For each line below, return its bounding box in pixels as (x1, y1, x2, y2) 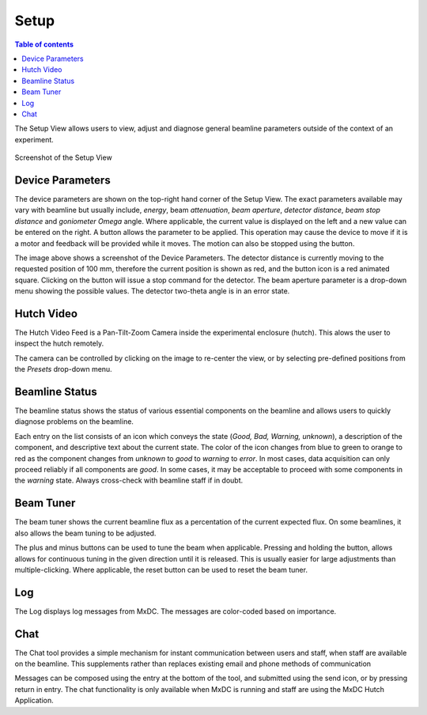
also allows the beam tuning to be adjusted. (14, 528, 157, 538)
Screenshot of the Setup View (14, 153, 112, 162)
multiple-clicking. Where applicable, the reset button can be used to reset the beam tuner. (14, 565, 308, 574)
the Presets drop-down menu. (14, 365, 112, 374)
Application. (14, 696, 55, 706)
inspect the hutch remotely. (14, 339, 104, 348)
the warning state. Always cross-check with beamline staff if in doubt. (14, 475, 244, 486)
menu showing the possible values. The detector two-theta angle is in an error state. (14, 286, 290, 296)
